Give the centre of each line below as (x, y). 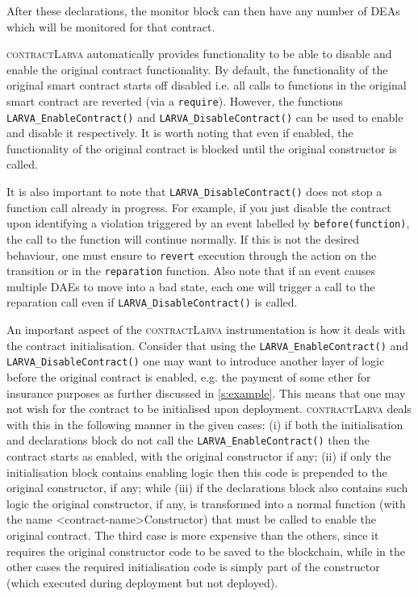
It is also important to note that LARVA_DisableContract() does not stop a (194, 192)
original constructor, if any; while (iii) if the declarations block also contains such (207, 488)
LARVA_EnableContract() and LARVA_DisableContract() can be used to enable (205, 117)
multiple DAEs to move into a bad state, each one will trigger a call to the (191, 286)
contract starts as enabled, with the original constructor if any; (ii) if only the (199, 456)
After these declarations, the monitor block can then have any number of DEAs (203, 10)
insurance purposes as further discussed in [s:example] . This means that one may (206, 392)
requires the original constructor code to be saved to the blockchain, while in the (206, 551)
